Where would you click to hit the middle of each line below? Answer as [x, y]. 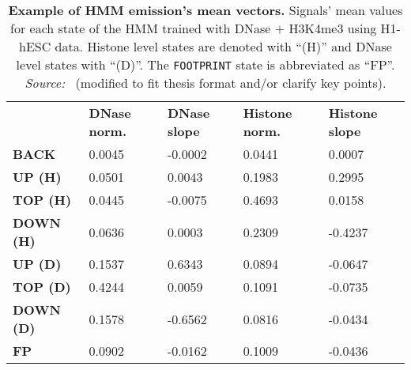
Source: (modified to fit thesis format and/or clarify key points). [205, 83]
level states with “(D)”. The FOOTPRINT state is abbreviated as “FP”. [205, 64]
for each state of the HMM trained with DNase [141, 28]
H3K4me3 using [333, 28]
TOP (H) [42, 200]
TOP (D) [42, 287]
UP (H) [37, 177]
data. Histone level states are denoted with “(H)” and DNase [223, 46]
